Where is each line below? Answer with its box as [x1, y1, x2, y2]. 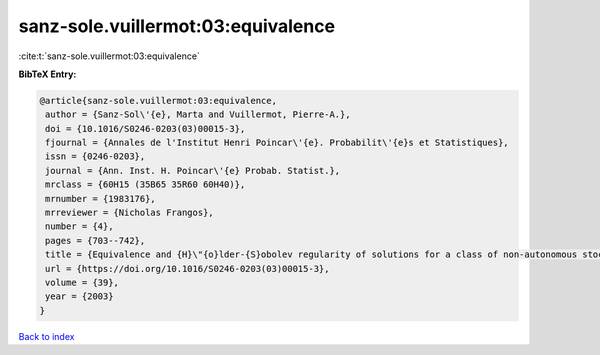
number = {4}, [45, 221, 114, 232]
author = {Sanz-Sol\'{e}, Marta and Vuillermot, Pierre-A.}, [45, 109, 351, 120]
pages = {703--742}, [45, 235, 146, 246]
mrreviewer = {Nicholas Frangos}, [45, 207, 214, 219]
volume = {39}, [45, 277, 120, 288]
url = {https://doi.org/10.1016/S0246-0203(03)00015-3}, [45, 263, 330, 274]
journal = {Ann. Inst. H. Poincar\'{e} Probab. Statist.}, [45, 165, 341, 176]
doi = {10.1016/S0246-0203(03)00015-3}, [45, 123, 246, 134]
